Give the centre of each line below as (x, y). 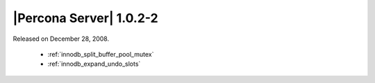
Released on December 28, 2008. (61, 39)
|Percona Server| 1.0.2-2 (86, 18)
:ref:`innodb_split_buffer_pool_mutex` (101, 54)
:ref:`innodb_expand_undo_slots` (94, 64)
